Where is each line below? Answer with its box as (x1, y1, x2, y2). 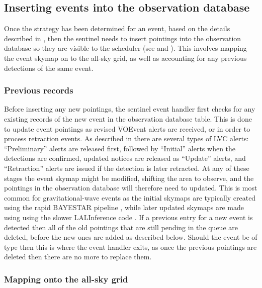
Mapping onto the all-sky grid (4, 272, 128, 285)
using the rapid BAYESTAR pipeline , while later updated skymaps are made (4, 202, 244, 213)
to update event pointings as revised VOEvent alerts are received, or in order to (4, 123, 250, 134)
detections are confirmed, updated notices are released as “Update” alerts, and (4, 153, 246, 163)
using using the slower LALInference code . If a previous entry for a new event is (4, 212, 253, 222)
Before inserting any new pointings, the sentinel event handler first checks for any (4, 104, 255, 114)
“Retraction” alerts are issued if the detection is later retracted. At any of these (4, 162, 249, 173)
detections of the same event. (4, 62, 94, 73)
